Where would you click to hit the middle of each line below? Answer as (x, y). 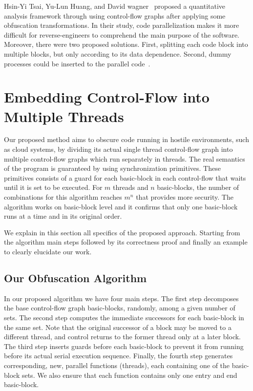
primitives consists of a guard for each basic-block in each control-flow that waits (125, 177)
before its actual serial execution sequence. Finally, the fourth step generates (118, 356)
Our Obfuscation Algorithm (75, 278)
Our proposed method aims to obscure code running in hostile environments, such (126, 139)
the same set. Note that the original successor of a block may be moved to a (118, 327)
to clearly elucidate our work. (48, 251)
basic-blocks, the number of (198, 187)
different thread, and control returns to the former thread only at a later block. (123, 337)
